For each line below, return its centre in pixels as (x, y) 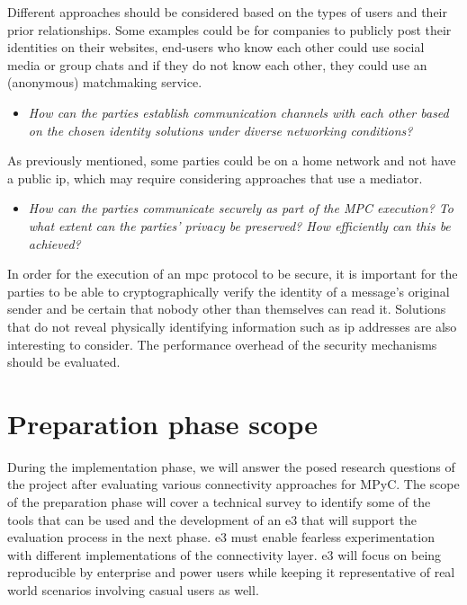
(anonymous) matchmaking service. (105, 82)
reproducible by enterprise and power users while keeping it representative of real (231, 572)
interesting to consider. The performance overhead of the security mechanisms (222, 344)
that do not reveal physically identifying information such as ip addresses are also (232, 326)
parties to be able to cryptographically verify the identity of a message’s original (229, 291)
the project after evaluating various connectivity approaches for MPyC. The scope (233, 484)
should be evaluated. (64, 362)
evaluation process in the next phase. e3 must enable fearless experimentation (221, 537)
